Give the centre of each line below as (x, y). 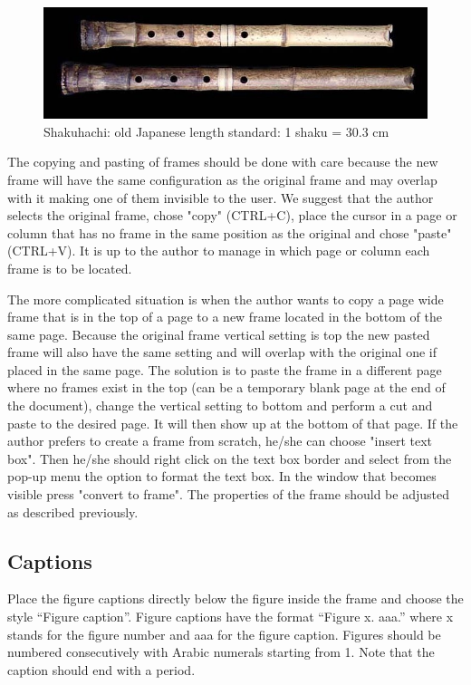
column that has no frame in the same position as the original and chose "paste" (230, 232)
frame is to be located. (70, 268)
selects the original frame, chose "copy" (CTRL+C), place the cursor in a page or (232, 215)
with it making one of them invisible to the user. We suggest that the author (221, 197)
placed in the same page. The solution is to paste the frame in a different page (225, 369)
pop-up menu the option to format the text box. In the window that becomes (222, 476)
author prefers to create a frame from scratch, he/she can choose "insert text (220, 441)
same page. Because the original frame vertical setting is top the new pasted (219, 334)
